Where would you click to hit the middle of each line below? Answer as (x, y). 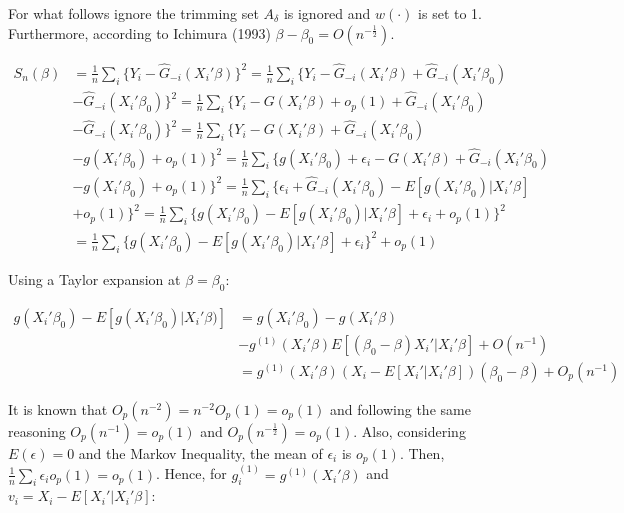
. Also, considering (409, 430)
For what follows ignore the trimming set (133, 13)
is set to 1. (450, 13)
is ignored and (327, 13)
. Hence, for (191, 473)
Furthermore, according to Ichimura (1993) (139, 32)
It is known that (58, 408)
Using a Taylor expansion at (94, 278)
